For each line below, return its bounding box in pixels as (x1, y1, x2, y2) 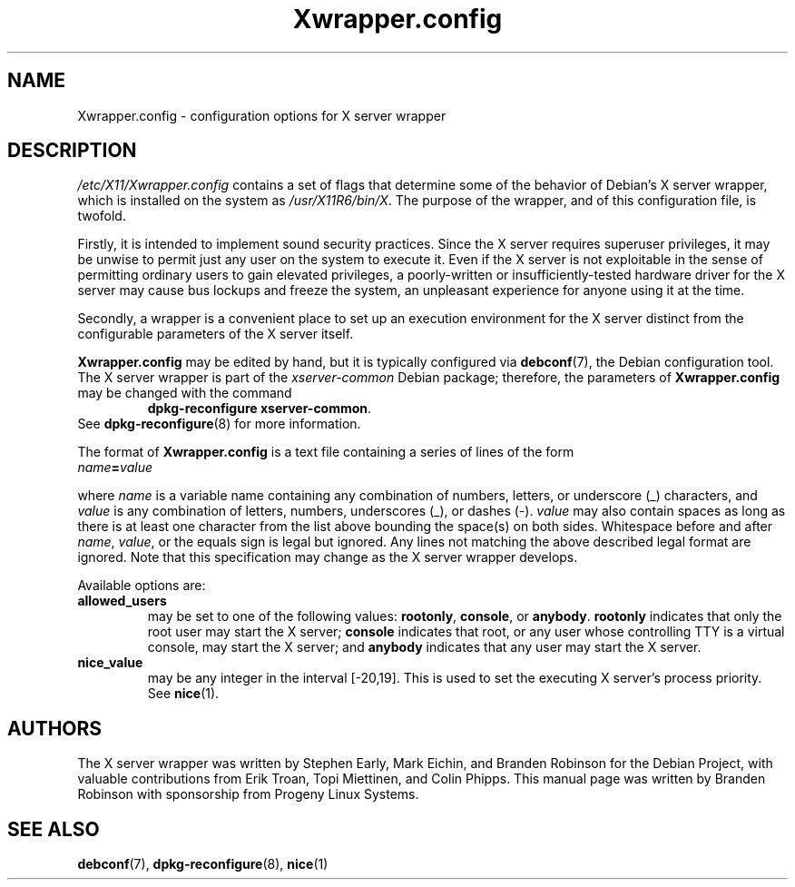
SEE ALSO (7, 817, 100, 841)
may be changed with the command (77, 385, 292, 401)
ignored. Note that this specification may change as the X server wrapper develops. (77, 549, 578, 566)
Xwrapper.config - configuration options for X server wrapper (77, 107, 447, 123)
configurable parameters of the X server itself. (77, 326, 354, 342)
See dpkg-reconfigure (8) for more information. (77, 416, 361, 432)
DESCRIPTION (7, 139, 137, 163)
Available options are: (77, 577, 206, 594)
